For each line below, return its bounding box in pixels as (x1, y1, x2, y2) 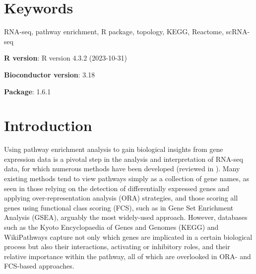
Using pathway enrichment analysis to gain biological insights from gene (4, 144, 223, 154)
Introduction (4, 115, 92, 136)
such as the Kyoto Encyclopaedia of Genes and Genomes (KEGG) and (4, 221, 219, 232)
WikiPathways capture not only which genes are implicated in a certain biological (4, 231, 253, 242)
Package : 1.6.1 (4, 86, 51, 96)
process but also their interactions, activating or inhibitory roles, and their (4, 241, 230, 252)
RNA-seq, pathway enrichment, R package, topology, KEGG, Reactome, (4, 26, 224, 37)
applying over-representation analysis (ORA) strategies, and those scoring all (4, 193, 238, 203)
